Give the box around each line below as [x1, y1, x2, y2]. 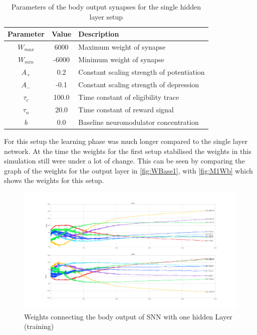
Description [78, 29, 119, 39]
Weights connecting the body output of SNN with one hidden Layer [24, 311, 232, 321]
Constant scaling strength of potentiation [78, 67, 205, 77]
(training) [24, 321, 54, 331]
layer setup [89, 11, 123, 22]
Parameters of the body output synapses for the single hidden [11, 2, 201, 12]
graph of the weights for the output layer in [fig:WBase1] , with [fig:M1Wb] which [4, 165, 253, 176]
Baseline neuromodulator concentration [78, 116, 199, 127]
